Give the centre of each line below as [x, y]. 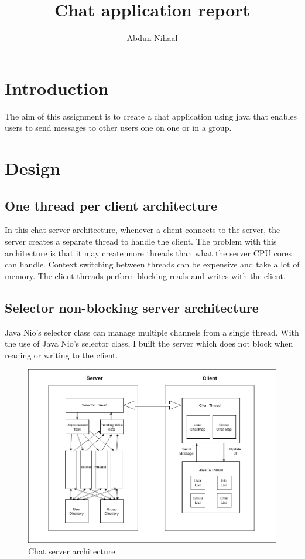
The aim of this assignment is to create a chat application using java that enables [151, 116]
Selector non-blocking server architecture [132, 307]
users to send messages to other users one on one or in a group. [118, 128]
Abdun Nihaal [152, 38]
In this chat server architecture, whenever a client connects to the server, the [143, 230]
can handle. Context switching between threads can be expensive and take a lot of [152, 264]
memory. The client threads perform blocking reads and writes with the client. [145, 275]
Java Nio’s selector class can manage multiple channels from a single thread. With [152, 332]
